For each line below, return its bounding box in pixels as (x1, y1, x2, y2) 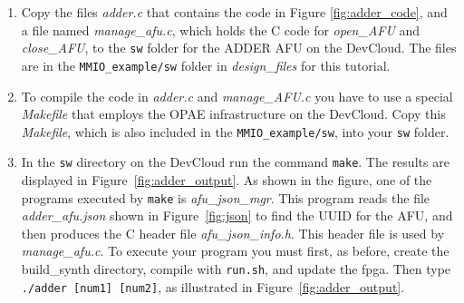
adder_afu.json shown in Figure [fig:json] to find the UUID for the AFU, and (21, 206, 453, 225)
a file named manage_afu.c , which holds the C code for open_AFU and (21, 20, 420, 39)
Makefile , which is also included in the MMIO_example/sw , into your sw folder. (21, 122, 449, 141)
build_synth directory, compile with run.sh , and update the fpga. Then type (21, 259, 451, 279)
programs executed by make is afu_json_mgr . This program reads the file (21, 188, 430, 207)
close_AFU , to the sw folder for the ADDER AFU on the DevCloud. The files (21, 38, 457, 57)
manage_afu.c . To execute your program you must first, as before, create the (21, 241, 449, 260)
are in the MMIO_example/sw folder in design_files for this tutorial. (21, 55, 391, 74)
